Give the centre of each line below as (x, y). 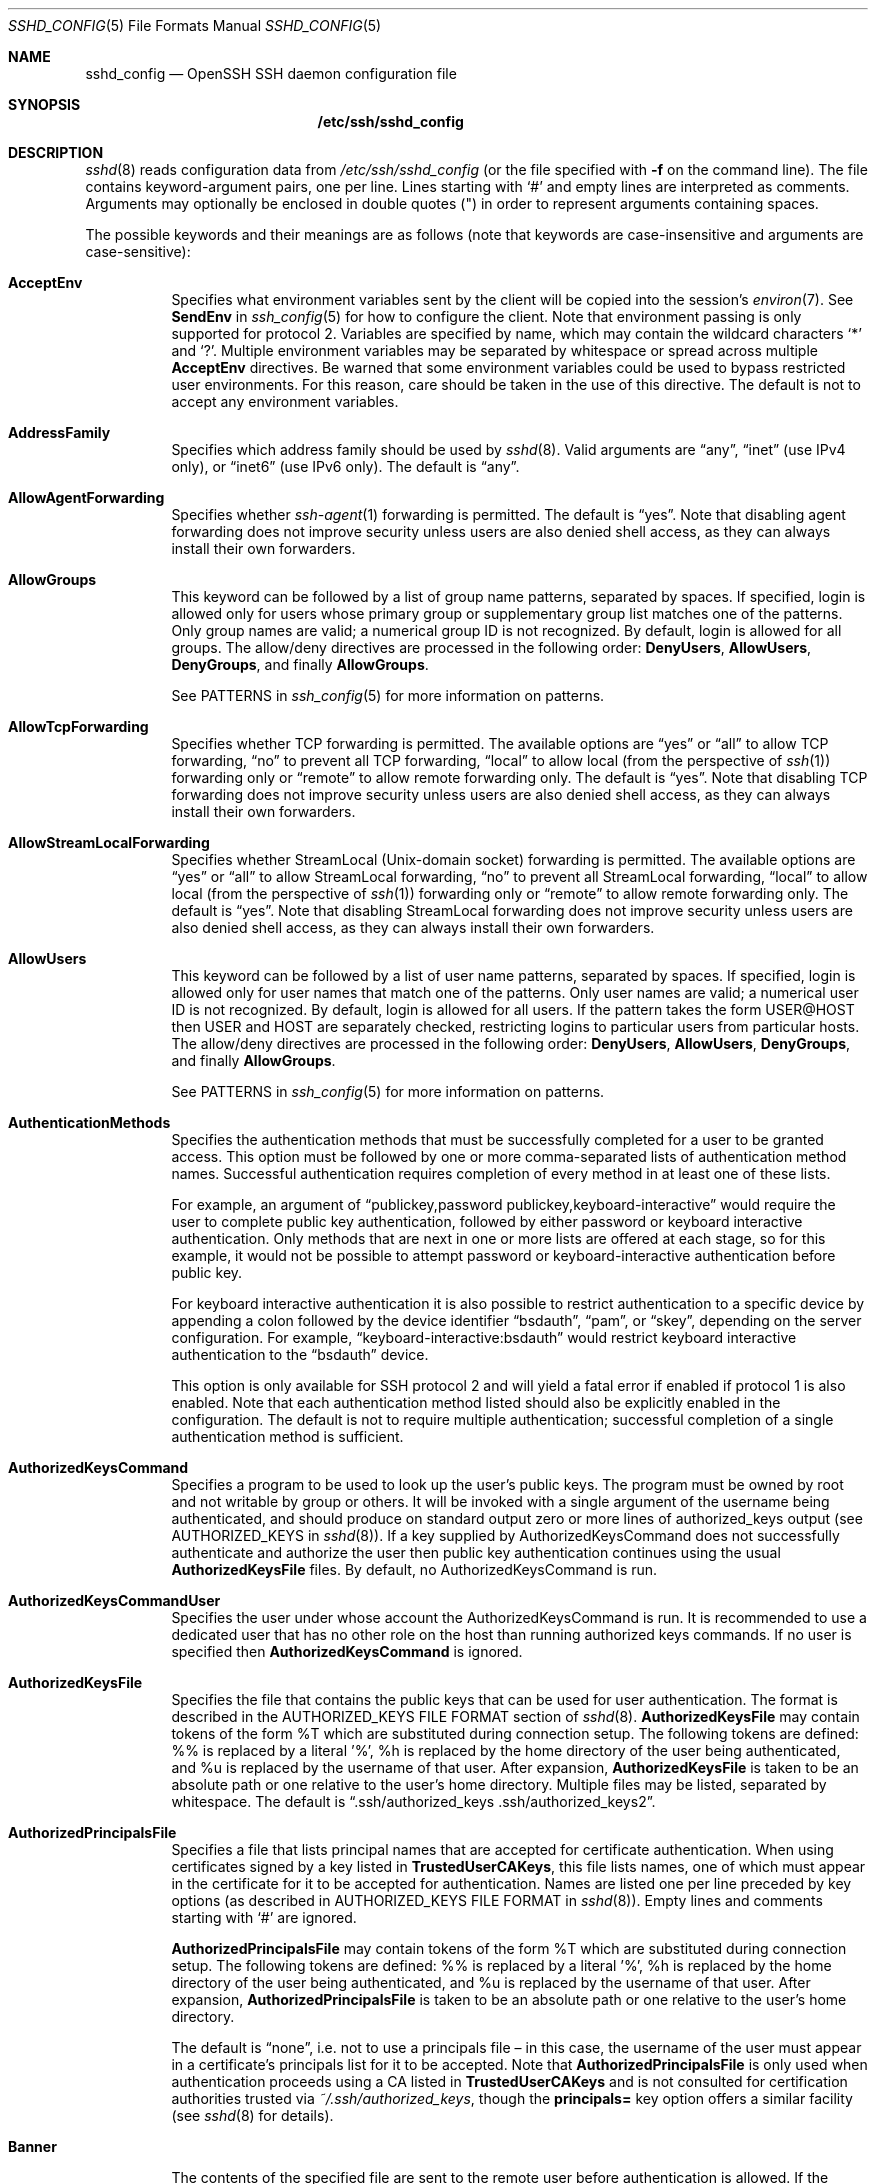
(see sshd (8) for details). (252, 2115)
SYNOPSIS (44, 104)
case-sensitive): (138, 251)
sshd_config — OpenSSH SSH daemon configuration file (271, 73)
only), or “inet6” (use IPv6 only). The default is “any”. (345, 466)
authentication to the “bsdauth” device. (300, 1354)
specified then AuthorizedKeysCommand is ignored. (347, 1651)
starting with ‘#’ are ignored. (264, 1917)
